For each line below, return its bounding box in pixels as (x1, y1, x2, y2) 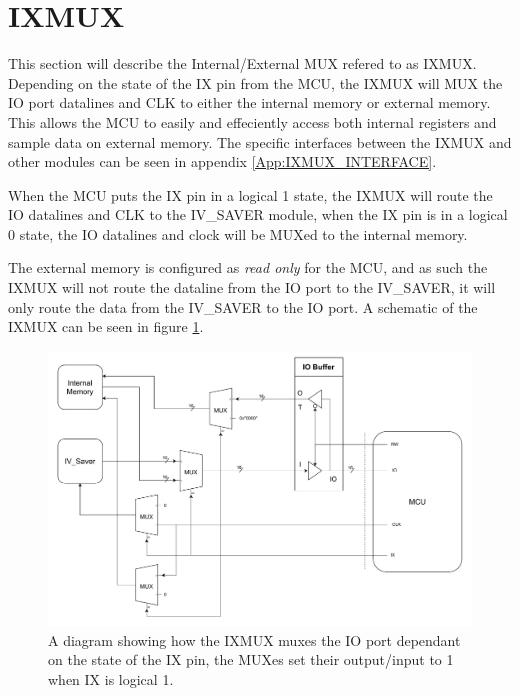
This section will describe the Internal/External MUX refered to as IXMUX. (8, 53, 477, 74)
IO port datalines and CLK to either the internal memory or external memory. (8, 92, 491, 113)
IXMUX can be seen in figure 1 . (8, 316, 204, 337)
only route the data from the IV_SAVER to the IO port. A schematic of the (8, 296, 478, 317)
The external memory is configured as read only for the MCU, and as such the (8, 257, 488, 278)
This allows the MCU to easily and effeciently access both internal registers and (8, 111, 497, 132)
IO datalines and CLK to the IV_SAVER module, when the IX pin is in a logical (8, 204, 508, 225)
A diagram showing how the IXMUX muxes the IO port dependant (48, 629, 461, 650)
